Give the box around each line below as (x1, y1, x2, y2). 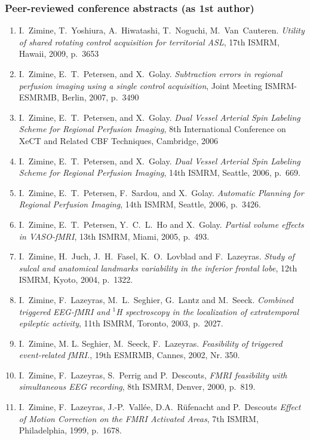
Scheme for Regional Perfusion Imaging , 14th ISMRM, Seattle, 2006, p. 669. (19, 166, 300, 179)
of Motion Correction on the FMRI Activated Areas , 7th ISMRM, (19, 412, 259, 424)
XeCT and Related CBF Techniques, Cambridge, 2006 (19, 134, 218, 146)
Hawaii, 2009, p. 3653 (19, 47, 99, 60)
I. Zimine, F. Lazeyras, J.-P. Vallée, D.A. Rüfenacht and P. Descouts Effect (19, 401, 301, 413)
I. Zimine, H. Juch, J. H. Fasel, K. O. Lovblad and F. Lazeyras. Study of (19, 250, 294, 262)
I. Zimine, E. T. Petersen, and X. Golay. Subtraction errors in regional (19, 68, 283, 80)
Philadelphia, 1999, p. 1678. (19, 424, 122, 436)
